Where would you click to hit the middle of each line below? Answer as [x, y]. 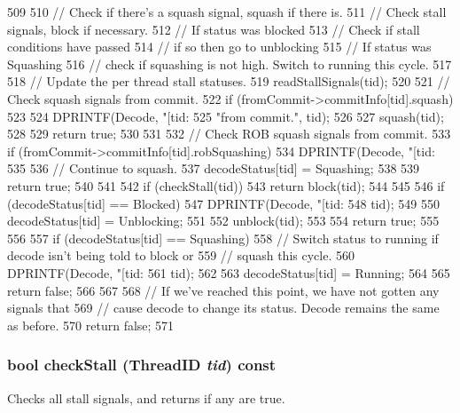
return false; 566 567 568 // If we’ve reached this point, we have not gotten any [223, 290]
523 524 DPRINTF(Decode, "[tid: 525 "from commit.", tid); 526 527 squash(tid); [226, 116]
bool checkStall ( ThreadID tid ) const [142, 365]
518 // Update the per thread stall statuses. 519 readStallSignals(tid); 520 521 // [229, 81]
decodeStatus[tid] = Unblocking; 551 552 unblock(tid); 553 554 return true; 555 [223, 221]
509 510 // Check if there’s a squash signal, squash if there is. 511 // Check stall [227, 12]
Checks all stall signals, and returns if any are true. [146, 397]
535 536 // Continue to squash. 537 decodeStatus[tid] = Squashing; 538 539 [214, 168]
